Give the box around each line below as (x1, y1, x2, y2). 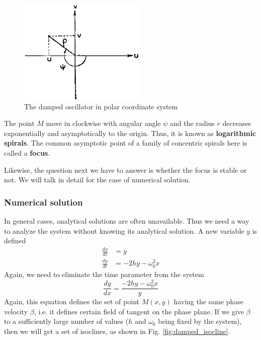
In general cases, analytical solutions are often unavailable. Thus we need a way (4, 215, 249, 226)
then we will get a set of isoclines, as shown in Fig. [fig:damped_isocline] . (4, 325, 230, 336)
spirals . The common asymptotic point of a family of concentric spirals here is (4, 138, 247, 148)
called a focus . (4, 147, 50, 158)
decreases (222, 118, 251, 128)
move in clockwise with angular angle (46, 118, 161, 128)
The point (4, 118, 35, 128)
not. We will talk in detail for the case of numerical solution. (4, 174, 191, 185)
